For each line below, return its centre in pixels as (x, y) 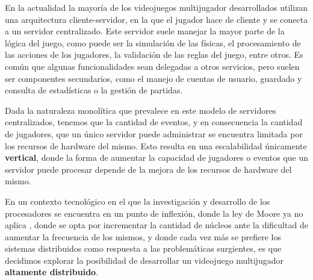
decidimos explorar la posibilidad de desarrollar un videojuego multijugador (144, 260)
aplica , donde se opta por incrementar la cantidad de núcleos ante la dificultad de (156, 225)
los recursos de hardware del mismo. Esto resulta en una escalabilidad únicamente (156, 145)
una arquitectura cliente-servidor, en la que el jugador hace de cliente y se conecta (156, 19)
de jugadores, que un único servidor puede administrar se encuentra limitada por (154, 133)
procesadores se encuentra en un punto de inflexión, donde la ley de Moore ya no (154, 213)
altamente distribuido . (52, 272)
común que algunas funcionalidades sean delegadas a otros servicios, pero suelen (152, 66)
